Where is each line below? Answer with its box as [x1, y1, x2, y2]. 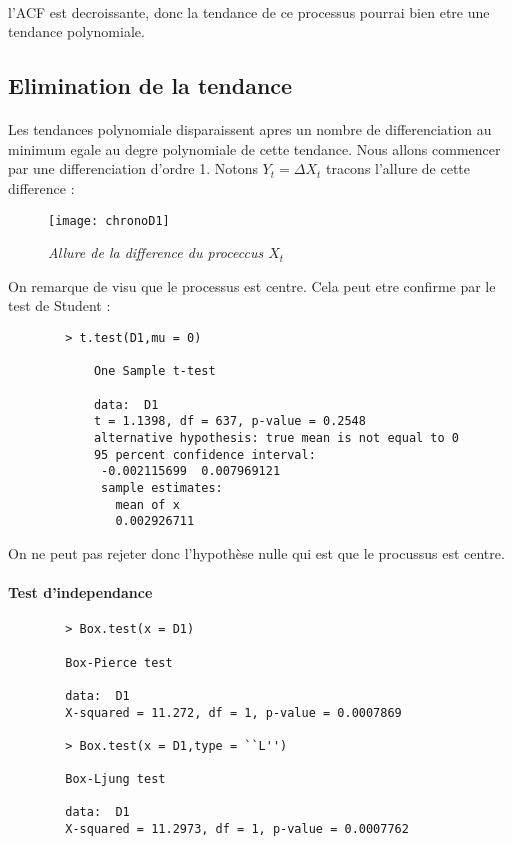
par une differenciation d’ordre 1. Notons [8, 158, 258, 179]
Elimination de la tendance [8, 70, 293, 101]
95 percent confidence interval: [93, 447, 316, 462]
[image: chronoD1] [48, 213, 170, 228]
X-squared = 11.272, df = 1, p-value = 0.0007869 [65, 705, 402, 720]
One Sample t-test [93, 364, 216, 379]
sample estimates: [101, 480, 223, 495]
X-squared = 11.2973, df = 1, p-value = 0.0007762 [65, 822, 409, 837]
